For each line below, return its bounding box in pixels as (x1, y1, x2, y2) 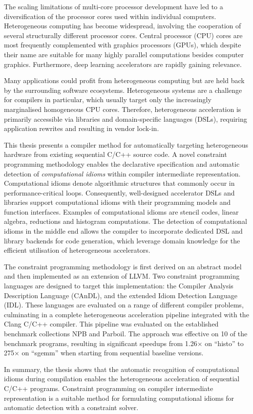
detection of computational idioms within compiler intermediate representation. (4, 168, 241, 178)
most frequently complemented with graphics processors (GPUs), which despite (4, 40, 241, 50)
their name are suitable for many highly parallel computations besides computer (4, 49, 244, 59)
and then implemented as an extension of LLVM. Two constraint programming (4, 271, 240, 281)
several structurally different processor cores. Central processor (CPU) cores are (4, 30, 243, 40)
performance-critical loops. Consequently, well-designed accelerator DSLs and (4, 187, 235, 197)
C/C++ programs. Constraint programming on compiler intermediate (4, 383, 213, 393)
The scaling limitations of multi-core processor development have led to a (4, 1, 223, 11)
